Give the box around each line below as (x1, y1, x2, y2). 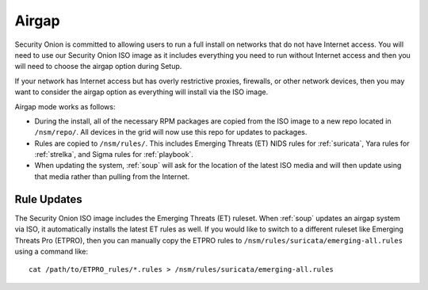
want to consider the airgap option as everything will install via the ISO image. (14, 87, 269, 97)
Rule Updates (14, 193, 82, 206)
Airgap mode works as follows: (14, 101, 116, 111)
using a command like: (14, 246, 89, 256)
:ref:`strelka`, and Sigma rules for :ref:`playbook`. (34, 150, 194, 159)
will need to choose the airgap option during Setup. (14, 62, 182, 71)
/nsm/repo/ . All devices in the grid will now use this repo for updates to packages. (34, 128, 308, 137)
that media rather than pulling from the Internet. (34, 171, 190, 181)
